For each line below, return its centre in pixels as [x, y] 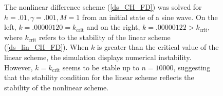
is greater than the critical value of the [158, 47]
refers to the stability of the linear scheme [105, 37]
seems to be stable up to [101, 67]
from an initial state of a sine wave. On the [150, 17]
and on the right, [113, 27]
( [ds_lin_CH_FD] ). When [47, 47]
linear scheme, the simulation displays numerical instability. [98, 57]
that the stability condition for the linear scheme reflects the [99, 77]
